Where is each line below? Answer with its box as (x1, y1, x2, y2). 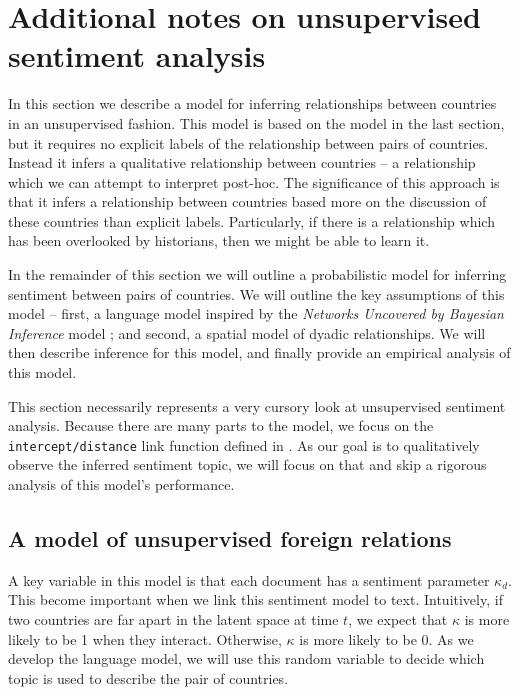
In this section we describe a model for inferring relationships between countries (8, 93, 497, 114)
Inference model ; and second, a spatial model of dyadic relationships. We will (8, 322, 486, 343)
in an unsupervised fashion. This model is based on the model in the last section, (8, 112, 505, 133)
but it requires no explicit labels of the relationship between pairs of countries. (8, 132, 489, 153)
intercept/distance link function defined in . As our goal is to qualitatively (8, 434, 480, 455)
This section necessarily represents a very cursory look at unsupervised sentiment (8, 395, 506, 416)
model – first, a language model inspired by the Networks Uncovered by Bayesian (8, 303, 504, 324)
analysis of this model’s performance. (8, 474, 235, 495)
